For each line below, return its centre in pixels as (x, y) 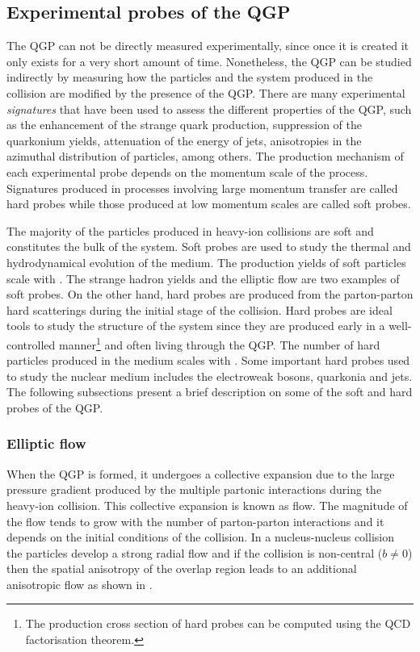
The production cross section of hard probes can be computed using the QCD (218, 623)
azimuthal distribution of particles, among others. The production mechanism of (205, 156)
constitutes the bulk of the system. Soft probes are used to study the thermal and (209, 247)
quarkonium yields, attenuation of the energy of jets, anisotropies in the (184, 140)
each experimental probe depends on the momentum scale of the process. (187, 171)
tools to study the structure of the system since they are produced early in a (196, 326)
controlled (31, 344)
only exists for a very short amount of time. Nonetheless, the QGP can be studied (209, 61)
